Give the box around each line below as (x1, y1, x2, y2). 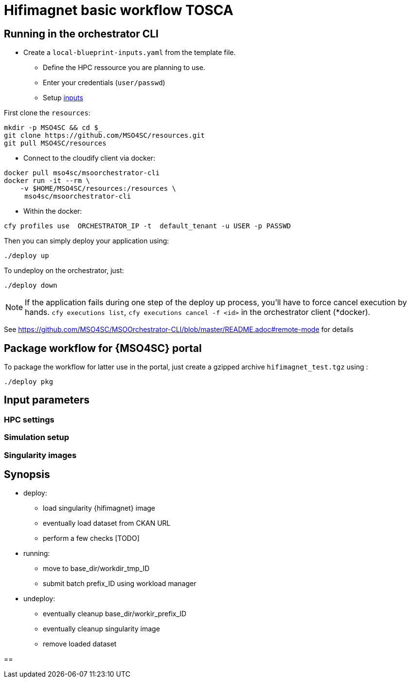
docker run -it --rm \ (4, 177, 90, 185)
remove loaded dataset (43, 640, 117, 648)
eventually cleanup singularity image (43, 625, 160, 633)
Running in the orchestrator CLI (4, 27, 159, 40)
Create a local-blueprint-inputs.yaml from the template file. (23, 48, 236, 57)
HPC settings (4, 414, 54, 424)
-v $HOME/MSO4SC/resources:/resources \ (20, 184, 177, 193)
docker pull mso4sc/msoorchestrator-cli (4, 169, 160, 177)
